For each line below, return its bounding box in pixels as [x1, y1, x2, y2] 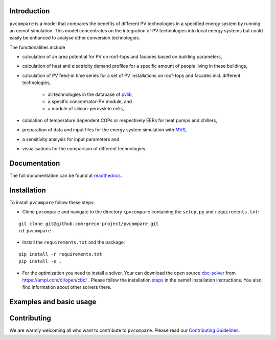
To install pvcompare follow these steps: [9, 199, 95, 205]
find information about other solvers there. [22, 284, 112, 290]
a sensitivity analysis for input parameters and [22, 136, 120, 142]
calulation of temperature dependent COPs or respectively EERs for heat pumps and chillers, [22, 117, 217, 123]
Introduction [9, 7, 50, 15]
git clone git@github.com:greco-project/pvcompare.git [18, 221, 159, 227]
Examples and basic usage [9, 297, 97, 306]
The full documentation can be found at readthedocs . [9, 172, 122, 178]
